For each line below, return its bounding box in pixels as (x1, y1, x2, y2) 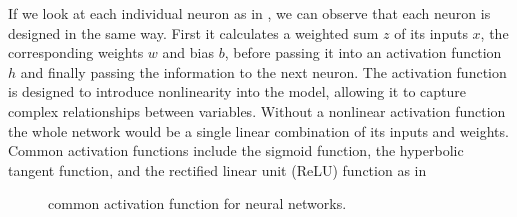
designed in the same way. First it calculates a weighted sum (8, 22, 379, 43)
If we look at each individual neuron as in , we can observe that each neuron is (8, 3, 491, 23)
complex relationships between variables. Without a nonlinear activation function (8, 100, 506, 121)
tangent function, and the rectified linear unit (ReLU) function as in (8, 159, 427, 180)
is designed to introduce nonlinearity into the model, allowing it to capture (8, 81, 467, 102)
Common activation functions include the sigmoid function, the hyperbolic (8, 140, 464, 161)
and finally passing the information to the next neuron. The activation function (20, 61, 507, 82)
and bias (162, 42, 214, 63)
